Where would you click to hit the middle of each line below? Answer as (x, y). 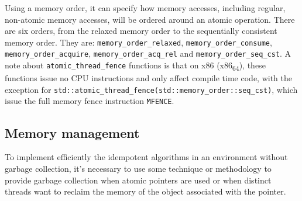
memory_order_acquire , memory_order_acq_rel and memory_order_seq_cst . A (148, 53)
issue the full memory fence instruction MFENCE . (90, 101)
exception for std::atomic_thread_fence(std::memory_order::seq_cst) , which (151, 89)
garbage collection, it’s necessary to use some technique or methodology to (138, 168)
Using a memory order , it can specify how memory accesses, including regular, (145, 8)
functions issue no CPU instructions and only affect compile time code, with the (148, 78)
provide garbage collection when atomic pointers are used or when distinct (138, 180)
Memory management (72, 132)
